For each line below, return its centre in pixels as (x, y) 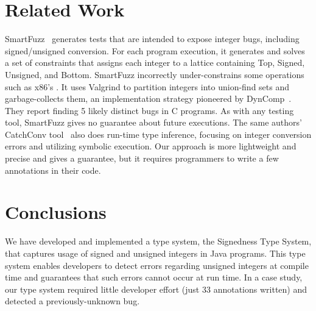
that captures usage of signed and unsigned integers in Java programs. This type (155, 253)
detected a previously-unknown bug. (72, 301)
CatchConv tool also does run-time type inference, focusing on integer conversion (158, 134)
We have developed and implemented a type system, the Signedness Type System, (158, 241)
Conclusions (56, 212)
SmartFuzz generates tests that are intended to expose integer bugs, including (152, 39)
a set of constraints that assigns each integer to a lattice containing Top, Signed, (155, 63)
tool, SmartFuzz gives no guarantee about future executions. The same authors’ (153, 122)
